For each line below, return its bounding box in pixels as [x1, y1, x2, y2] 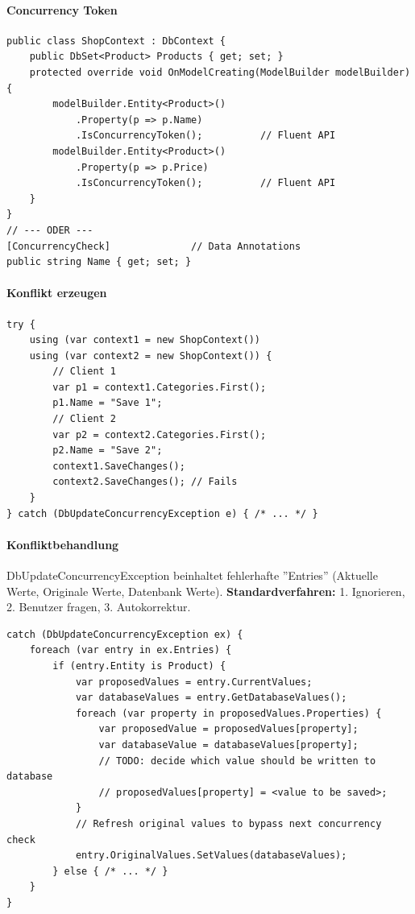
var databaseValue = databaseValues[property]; [98, 738, 359, 751]
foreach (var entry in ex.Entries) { [29, 644, 232, 656]
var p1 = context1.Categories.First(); [52, 381, 267, 393]
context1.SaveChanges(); [52, 460, 185, 472]
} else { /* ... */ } [52, 865, 168, 877]
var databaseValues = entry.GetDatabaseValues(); [75, 692, 347, 704]
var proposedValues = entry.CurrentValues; [75, 676, 313, 688]
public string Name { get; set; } [6, 256, 192, 268]
